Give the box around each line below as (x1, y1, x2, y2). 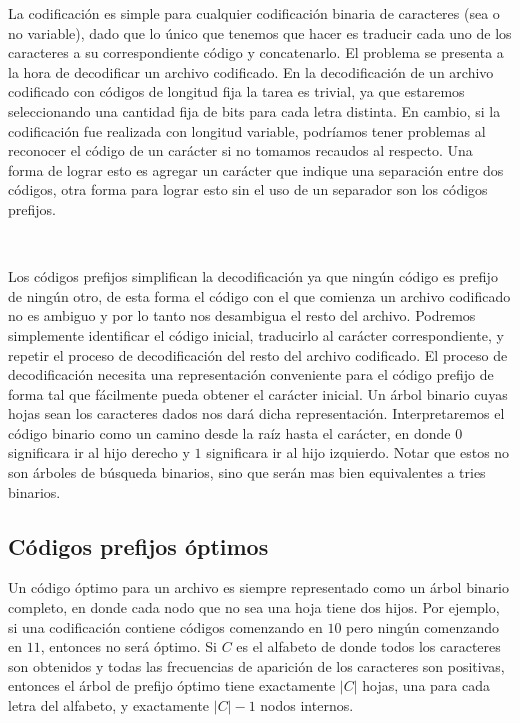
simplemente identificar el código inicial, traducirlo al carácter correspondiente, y (8, 324, 504, 345)
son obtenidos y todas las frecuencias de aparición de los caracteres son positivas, (8, 655, 505, 676)
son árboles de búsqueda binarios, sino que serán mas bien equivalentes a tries (8, 462, 486, 483)
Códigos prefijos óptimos (8, 530, 269, 561)
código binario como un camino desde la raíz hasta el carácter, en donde (8, 422, 451, 443)
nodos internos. (260, 695, 354, 716)
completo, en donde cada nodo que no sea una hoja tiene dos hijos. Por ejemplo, (8, 597, 500, 618)
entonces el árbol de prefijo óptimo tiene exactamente (8, 675, 336, 696)
